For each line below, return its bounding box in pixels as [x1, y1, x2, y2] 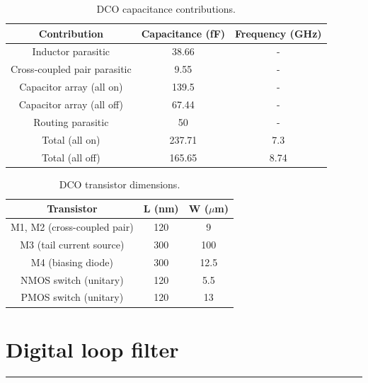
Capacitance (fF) [141, 25, 226, 40]
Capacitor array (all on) [19, 79, 123, 94]
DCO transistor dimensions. [59, 176, 180, 191]
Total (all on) [42, 132, 100, 147]
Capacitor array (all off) [18, 96, 123, 111]
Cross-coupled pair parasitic [11, 62, 132, 76]
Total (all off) [41, 149, 100, 164]
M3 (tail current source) [20, 236, 125, 251]
